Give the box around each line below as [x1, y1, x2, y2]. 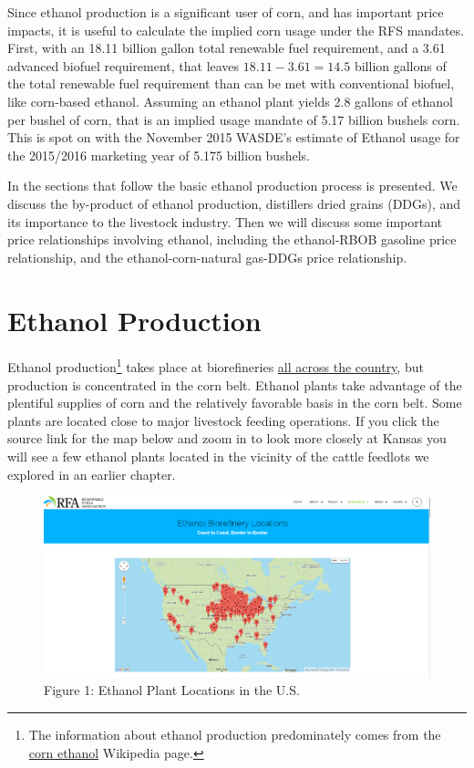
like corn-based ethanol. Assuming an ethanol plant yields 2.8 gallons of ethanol [7, 91, 453, 110]
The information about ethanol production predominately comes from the [28, 724, 441, 743]
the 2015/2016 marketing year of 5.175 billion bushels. [7, 145, 310, 164]
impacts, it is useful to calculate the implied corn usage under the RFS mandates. [7, 20, 464, 39]
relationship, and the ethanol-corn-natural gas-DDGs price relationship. [7, 247, 407, 266]
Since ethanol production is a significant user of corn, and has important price [7, 3, 444, 21]
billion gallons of [354, 56, 447, 75]
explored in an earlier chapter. [7, 464, 176, 483]
